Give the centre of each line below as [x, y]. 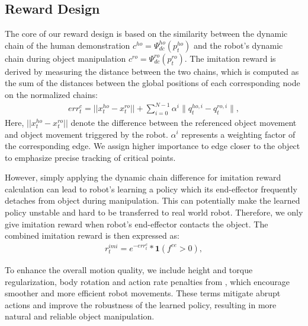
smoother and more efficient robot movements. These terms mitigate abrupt [143, 293]
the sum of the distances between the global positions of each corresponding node [153, 83]
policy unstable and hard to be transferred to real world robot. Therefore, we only [154, 212]
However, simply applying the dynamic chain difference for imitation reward [143, 177]
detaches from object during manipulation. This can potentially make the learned [153, 200]
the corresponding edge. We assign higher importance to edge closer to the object [153, 146]
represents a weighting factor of [238, 134]
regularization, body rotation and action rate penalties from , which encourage [147, 281]
